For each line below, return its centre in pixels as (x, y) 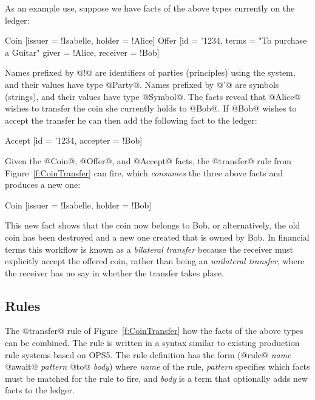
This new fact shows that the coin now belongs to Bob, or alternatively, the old (153, 225)
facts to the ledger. (40, 390)
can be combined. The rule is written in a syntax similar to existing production (152, 343)
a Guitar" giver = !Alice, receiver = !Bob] (82, 52)
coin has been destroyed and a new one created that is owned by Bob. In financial (157, 237)
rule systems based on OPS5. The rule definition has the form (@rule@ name (148, 354)
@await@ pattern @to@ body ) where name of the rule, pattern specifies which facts (157, 366)
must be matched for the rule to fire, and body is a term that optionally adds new (157, 378)
